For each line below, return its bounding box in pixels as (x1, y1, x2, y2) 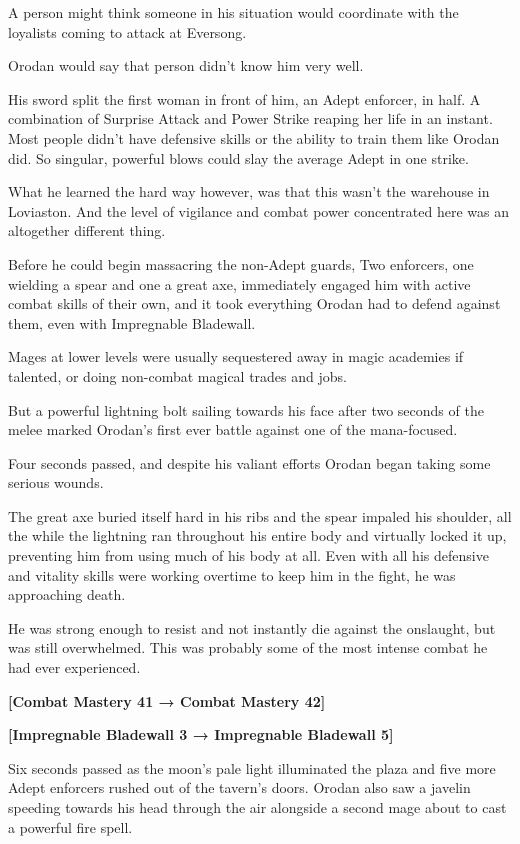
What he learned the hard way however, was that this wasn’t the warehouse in (8, 181, 490, 202)
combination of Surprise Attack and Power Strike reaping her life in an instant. (8, 108, 493, 129)
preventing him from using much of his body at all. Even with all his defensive (8, 545, 489, 566)
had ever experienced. (8, 657, 141, 678)
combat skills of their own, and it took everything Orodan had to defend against (8, 293, 501, 314)
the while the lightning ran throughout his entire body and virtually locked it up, (8, 525, 507, 546)
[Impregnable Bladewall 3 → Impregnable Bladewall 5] (8, 724, 394, 745)
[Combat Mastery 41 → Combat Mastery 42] (8, 690, 326, 711)
